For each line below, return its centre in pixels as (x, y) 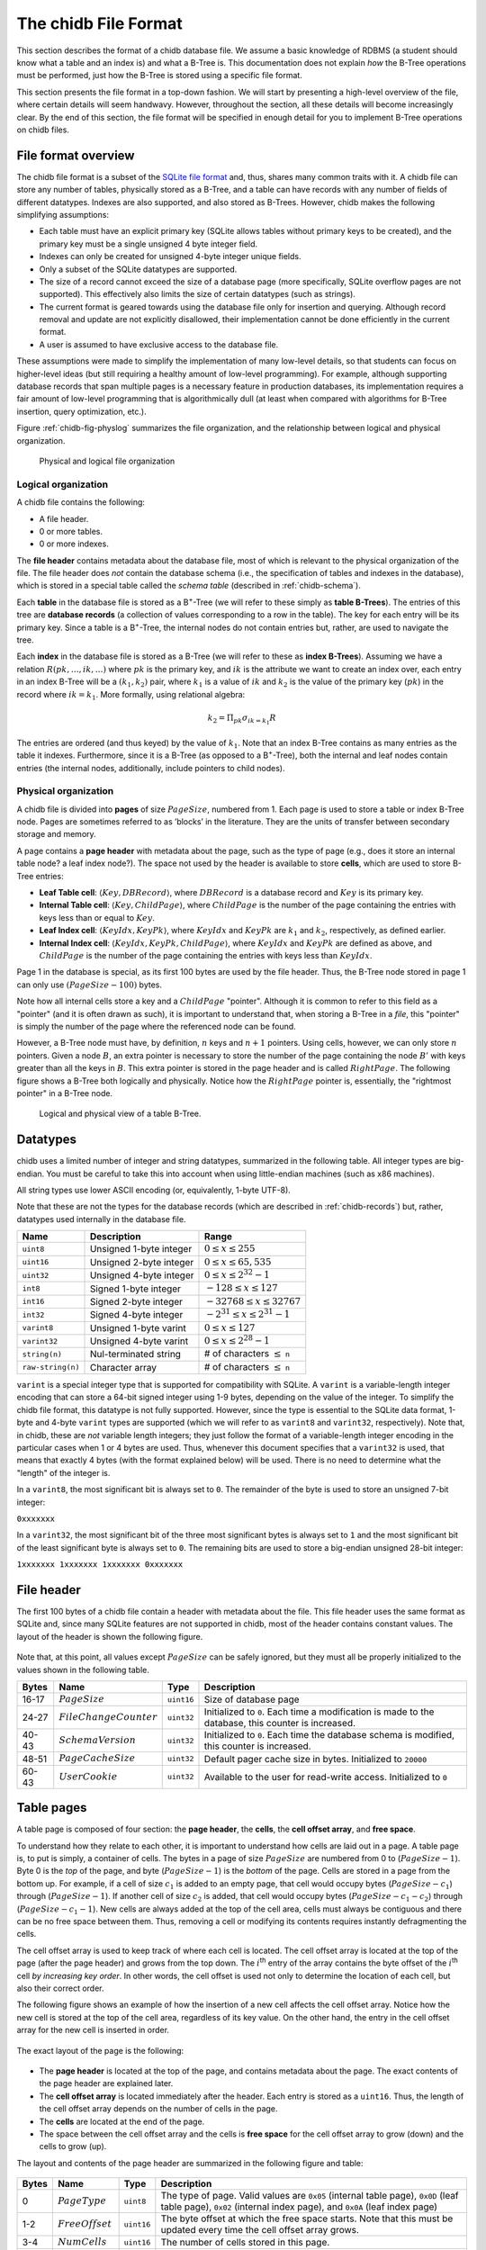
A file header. (64, 518)
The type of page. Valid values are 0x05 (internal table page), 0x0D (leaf (310, 2196)
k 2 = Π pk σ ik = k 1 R (242, 719)
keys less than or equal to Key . (97, 917)
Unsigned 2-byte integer (142, 1262)
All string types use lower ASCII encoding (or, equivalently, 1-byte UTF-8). (154, 1190)
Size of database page (252, 1699)
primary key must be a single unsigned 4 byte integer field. (148, 244)
